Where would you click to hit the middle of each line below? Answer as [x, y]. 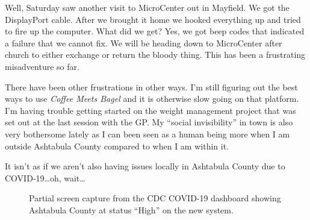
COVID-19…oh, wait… [45, 178]
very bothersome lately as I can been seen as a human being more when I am [147, 134]
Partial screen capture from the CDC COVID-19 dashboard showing [155, 198]
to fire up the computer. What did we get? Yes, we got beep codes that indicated [155, 31]
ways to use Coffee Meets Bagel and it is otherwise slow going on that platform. [152, 99]
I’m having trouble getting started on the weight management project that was [150, 110]
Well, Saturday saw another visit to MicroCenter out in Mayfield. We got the [147, 7]
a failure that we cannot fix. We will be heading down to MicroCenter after [144, 42]
